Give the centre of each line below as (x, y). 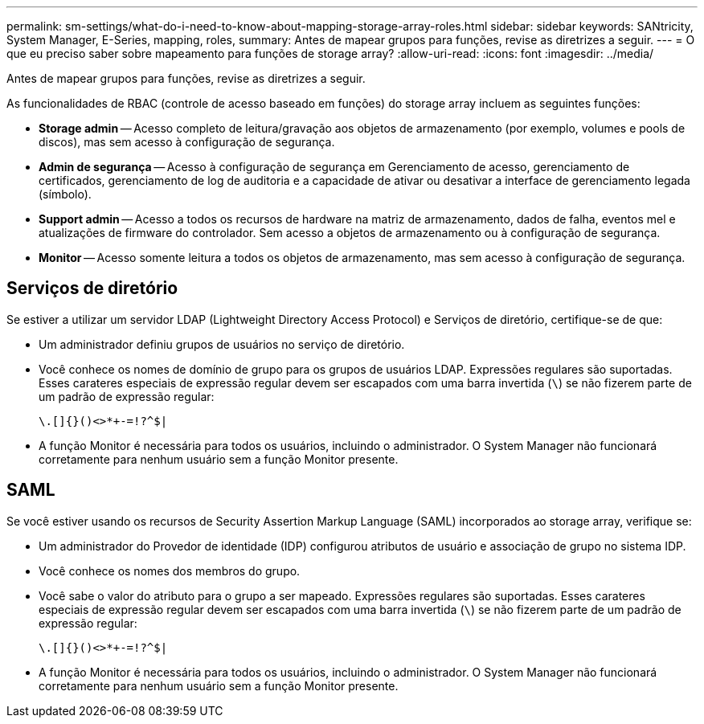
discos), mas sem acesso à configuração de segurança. (187, 142)
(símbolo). (65, 194)
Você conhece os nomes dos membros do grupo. (170, 571)
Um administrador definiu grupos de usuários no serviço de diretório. (222, 344)
